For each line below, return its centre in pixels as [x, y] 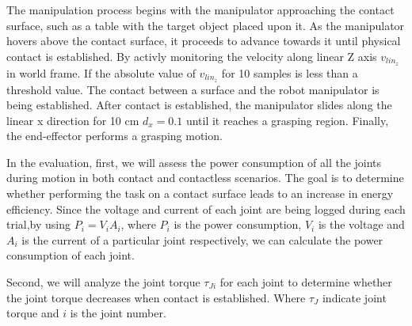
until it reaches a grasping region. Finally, [287, 120]
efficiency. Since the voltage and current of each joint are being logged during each [206, 208]
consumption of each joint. [71, 255]
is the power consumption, [238, 224]
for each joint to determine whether [306, 282]
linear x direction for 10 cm [73, 120]
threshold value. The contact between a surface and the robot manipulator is [193, 89]
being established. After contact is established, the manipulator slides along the [199, 105]
